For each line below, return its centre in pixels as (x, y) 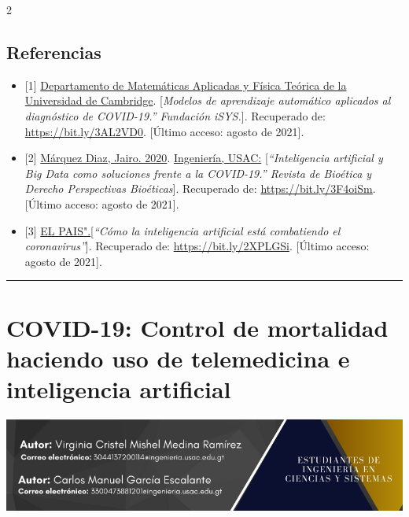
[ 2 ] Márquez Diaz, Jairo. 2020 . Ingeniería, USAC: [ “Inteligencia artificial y (204, 158)
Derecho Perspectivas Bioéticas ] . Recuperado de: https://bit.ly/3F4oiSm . (200, 188)
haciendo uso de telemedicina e (178, 358)
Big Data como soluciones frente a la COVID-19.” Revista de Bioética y (198, 173)
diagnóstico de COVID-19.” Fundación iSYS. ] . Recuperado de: (175, 115)
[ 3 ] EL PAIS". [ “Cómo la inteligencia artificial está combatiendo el (182, 230)
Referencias (54, 52)
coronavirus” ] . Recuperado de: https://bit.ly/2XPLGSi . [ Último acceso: (197, 246)
